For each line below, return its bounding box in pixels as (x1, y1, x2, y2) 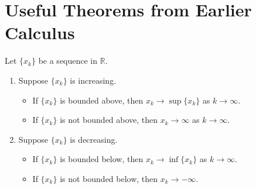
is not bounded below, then (60, 172, 158, 184)
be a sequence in (38, 54, 98, 67)
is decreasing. (70, 133, 118, 145)
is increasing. (70, 74, 117, 86)
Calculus (5, 20, 75, 44)
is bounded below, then (60, 153, 144, 165)
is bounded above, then (60, 94, 144, 106)
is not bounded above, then (60, 114, 158, 126)
